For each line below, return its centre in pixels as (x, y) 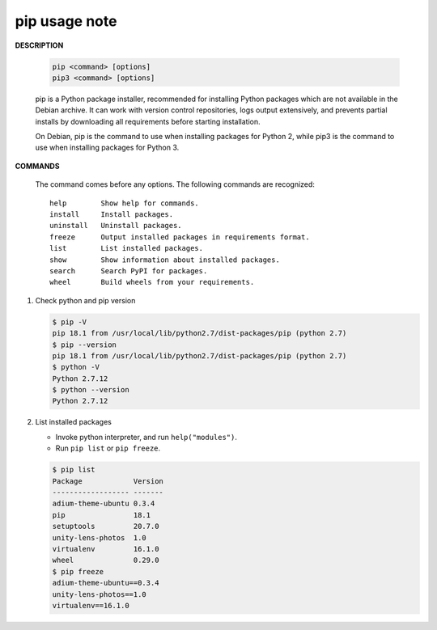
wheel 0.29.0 (106, 560)
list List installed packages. (127, 248)
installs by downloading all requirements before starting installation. (148, 121)
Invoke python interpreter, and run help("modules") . (146, 437)
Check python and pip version (85, 300)
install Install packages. (112, 215)
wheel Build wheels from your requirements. (152, 282)
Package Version (108, 481)
